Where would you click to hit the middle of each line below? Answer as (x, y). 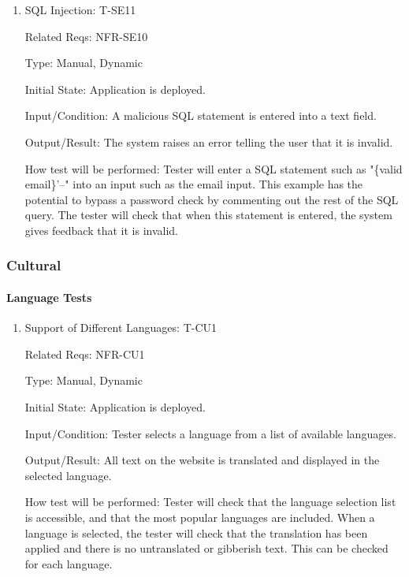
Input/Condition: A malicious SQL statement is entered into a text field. (201, 115)
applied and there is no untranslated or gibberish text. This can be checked (206, 548)
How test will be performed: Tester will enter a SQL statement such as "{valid (214, 168)
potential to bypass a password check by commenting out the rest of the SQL (212, 199)
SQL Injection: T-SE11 (80, 9)
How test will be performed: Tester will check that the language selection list (210, 502)
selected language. (68, 475)
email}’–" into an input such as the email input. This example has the (194, 184)
